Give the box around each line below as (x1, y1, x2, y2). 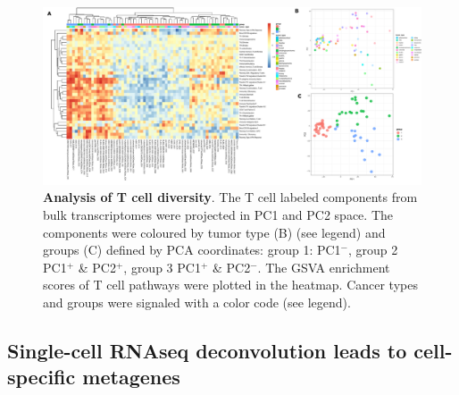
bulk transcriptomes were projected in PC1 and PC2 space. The (43, 205, 393, 223)
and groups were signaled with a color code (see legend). (43, 292, 351, 311)
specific (7, 363, 76, 391)
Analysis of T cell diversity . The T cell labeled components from (43, 188, 418, 206)
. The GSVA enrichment (257, 257, 390, 276)
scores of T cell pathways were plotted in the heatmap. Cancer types (43, 275, 418, 294)
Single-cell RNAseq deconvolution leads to (7, 336, 407, 364)
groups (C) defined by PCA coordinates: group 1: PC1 (43, 240, 341, 259)
